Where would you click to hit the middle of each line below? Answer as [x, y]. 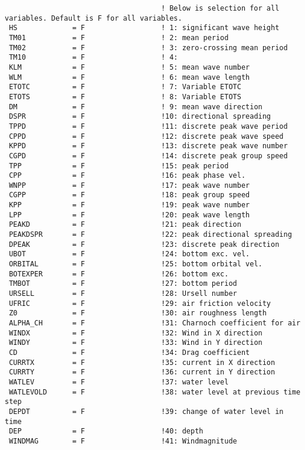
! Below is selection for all [220, 8]
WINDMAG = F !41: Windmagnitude [123, 441]
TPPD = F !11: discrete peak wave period [148, 126]
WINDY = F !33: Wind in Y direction [136, 343]
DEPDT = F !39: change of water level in [146, 411]
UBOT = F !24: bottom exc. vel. [129, 254]
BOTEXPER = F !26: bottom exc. [119, 274]
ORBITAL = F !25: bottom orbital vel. [136, 264]
